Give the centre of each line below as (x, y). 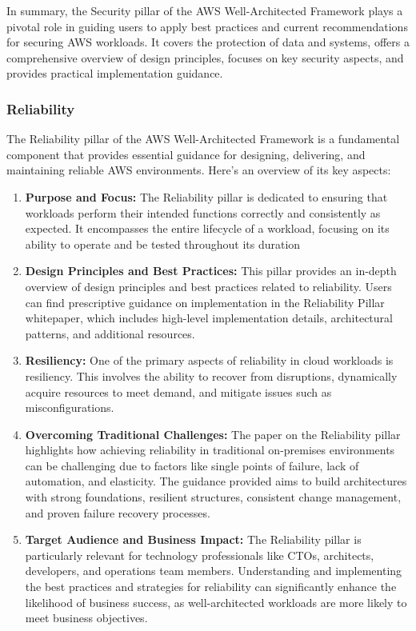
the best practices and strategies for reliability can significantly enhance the (211, 587)
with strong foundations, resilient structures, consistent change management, (213, 497)
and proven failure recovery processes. (118, 512)
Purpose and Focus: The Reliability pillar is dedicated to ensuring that (206, 196)
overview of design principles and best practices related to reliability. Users (208, 286)
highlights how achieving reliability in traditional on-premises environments (210, 450)
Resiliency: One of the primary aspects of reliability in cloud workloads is (209, 360)
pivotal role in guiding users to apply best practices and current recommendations (207, 26)
